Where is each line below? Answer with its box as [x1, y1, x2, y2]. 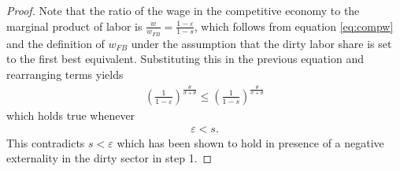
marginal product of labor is [6, 17, 143, 34]
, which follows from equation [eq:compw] [194, 17, 394, 34]
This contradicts [6, 134, 85, 151]
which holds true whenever [6, 107, 135, 123]
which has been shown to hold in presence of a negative [117, 134, 384, 151]
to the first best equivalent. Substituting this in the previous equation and [6, 50, 364, 67]
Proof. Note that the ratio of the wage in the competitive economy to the [6, 2, 360, 18]
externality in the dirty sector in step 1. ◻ [6, 150, 213, 166]
